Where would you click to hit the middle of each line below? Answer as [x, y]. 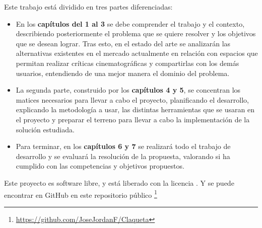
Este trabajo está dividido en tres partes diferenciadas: [88, 7]
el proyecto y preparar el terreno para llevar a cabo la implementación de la [133, 119]
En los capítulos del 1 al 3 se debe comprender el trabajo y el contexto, [130, 23]
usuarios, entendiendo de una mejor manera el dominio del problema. [123, 73]
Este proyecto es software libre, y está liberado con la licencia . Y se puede [119, 182]
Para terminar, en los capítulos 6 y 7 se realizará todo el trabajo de [123, 146]
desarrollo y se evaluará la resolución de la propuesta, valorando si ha [123, 156]
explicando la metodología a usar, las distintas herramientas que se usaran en [135, 109]
